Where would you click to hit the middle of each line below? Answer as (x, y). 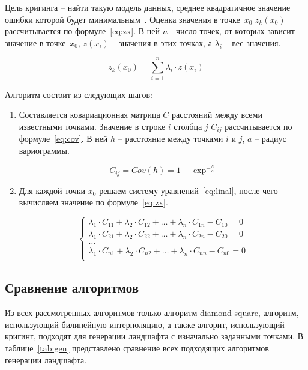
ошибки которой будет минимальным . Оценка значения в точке (122, 19)
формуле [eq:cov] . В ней (63, 138)
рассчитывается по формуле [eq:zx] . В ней (83, 31)
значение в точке (35, 42)
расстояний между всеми (217, 114)
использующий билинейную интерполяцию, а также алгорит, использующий (145, 324)
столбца (188, 126)
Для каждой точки (52, 190)
